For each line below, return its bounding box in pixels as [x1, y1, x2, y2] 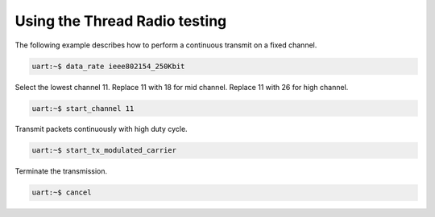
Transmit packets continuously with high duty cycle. [14, 125, 188, 134]
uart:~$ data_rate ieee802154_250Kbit [31, 61, 185, 71]
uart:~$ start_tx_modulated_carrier [31, 145, 177, 155]
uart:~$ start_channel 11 [31, 104, 135, 113]
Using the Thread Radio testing [14, 12, 227, 30]
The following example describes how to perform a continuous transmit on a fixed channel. [14, 40, 317, 50]
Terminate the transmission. [14, 166, 108, 176]
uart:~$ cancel [31, 188, 92, 197]
